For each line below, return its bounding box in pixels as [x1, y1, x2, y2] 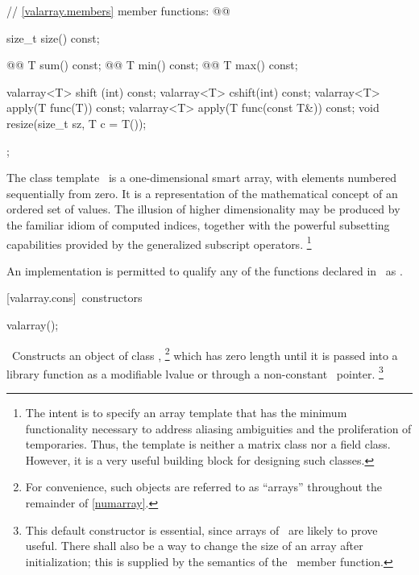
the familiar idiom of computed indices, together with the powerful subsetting [6, 216, 390, 233]
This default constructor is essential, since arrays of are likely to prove [25, 521, 378, 538]
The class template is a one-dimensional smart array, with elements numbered [6, 169, 396, 186]
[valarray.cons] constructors [6, 289, 143, 306]
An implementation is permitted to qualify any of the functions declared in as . [6, 262, 403, 279]
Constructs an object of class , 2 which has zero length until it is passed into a [11, 344, 398, 363]
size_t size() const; [6, 29, 100, 46]
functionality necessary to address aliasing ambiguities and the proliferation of [25, 420, 412, 436]
